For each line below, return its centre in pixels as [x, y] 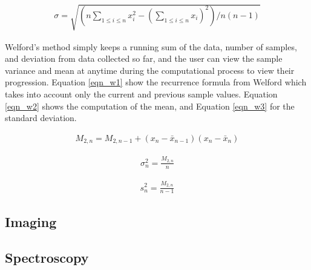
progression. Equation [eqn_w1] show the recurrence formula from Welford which [156, 82]
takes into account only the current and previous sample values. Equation [141, 94]
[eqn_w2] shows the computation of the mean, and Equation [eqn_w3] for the [150, 106]
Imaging [31, 221]
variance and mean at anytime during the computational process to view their [150, 70]
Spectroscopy [47, 257]
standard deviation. [41, 118]
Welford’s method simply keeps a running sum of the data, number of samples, [151, 46]
